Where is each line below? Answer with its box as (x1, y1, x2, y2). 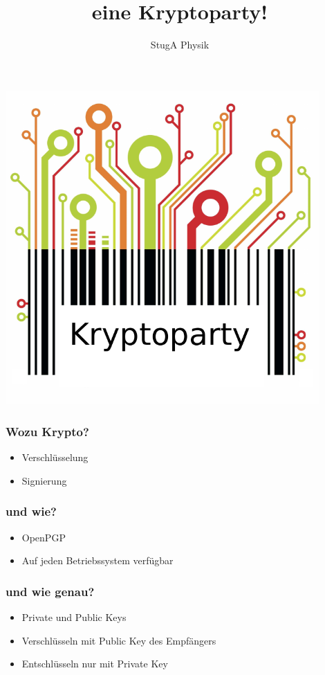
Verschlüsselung (21, 450, 89, 465)
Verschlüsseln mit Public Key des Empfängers (21, 633, 216, 647)
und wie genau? (6, 582, 95, 600)
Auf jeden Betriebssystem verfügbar (21, 553, 174, 568)
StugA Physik (150, 37, 210, 52)
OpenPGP (21, 530, 66, 544)
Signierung (21, 473, 67, 487)
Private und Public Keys (21, 609, 127, 624)
